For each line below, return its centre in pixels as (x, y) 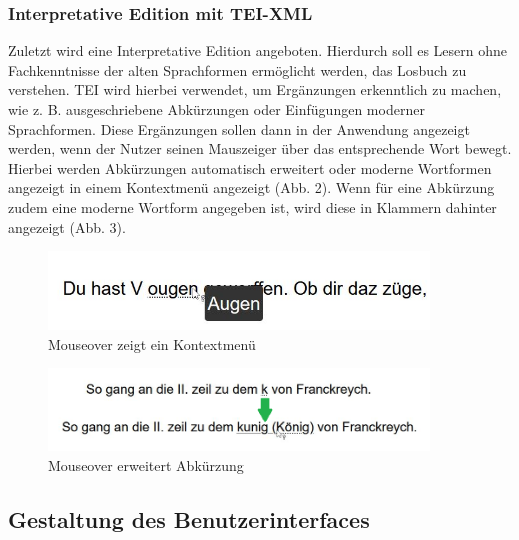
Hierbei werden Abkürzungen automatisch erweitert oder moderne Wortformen (250, 167)
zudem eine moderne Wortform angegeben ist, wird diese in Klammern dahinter (252, 206)
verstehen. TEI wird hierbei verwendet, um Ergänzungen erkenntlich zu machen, (255, 89)
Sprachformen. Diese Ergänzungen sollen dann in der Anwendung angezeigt (239, 128)
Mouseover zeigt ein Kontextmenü (152, 343)
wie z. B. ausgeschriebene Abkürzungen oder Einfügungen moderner (216, 109)
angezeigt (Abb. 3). (67, 226)
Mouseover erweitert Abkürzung (146, 464)
